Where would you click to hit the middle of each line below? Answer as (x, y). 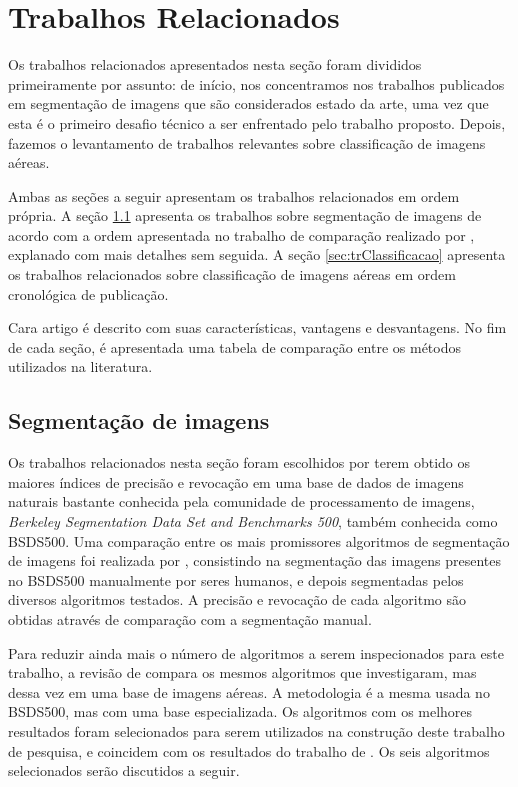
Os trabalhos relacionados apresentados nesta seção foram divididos (215, 64)
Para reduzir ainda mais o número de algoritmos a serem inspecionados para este (256, 652)
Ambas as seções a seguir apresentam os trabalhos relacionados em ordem (234, 195)
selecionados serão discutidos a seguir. (124, 770)
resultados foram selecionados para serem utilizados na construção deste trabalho (256, 730)
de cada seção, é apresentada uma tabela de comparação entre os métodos (235, 346)
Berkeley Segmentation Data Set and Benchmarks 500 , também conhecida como (253, 521)
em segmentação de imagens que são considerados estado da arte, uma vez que (248, 103)
